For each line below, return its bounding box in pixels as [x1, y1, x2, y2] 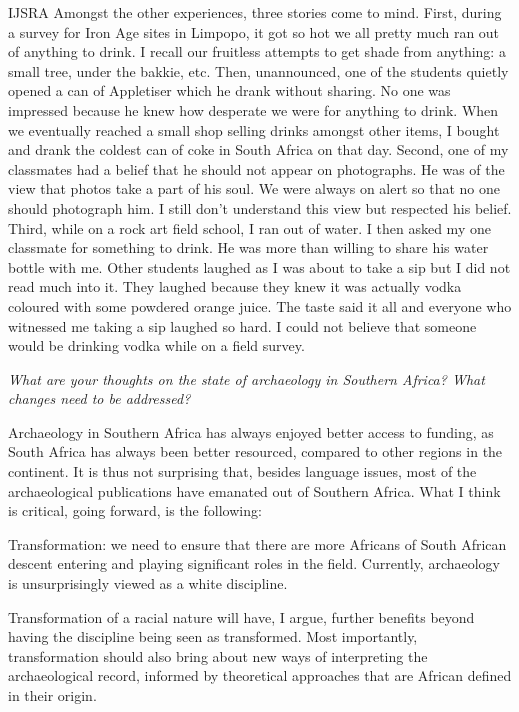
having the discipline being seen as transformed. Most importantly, [8, 626, 418, 647]
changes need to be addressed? [8, 388, 191, 409]
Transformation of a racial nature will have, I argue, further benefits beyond [8, 606, 475, 627]
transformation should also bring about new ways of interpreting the [8, 645, 428, 666]
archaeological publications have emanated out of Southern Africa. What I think [8, 480, 501, 501]
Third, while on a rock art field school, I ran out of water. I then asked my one [8, 217, 491, 238]
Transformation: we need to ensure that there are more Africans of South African [8, 533, 507, 554]
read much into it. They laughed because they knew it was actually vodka [8, 276, 462, 297]
